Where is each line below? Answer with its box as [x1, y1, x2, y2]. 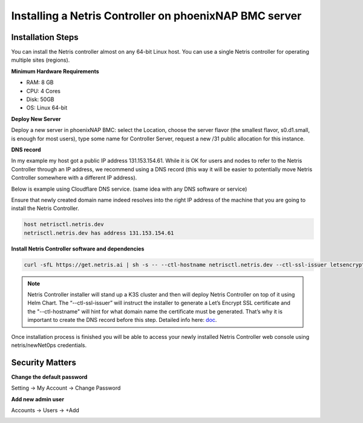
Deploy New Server [11, 115, 61, 122]
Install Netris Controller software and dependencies [11, 245, 145, 252]
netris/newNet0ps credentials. [11, 341, 87, 349]
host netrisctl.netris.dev [24, 221, 104, 228]
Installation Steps [11, 32, 79, 42]
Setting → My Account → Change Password [11, 384, 121, 392]
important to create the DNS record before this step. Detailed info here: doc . [27, 316, 217, 324]
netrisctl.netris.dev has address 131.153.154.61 [24, 229, 174, 236]
